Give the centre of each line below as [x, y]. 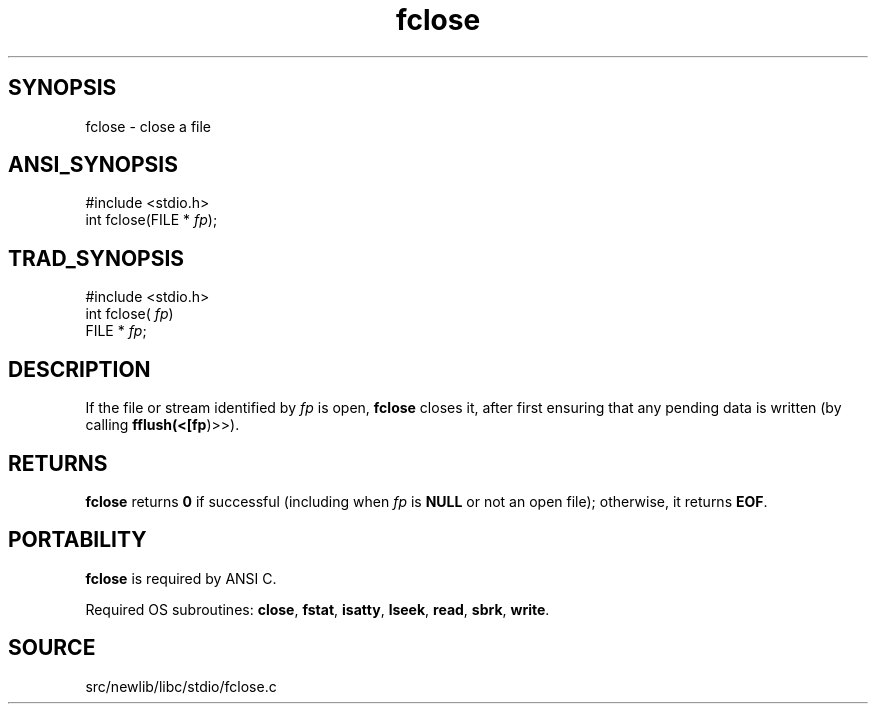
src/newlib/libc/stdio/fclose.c [181, 686]
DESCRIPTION [79, 369]
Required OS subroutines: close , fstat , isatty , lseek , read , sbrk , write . [317, 609]
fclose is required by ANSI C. [181, 578]
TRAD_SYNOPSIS [96, 258]
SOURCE [52, 648]
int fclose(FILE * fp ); [151, 220]
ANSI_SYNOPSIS [93, 165]
